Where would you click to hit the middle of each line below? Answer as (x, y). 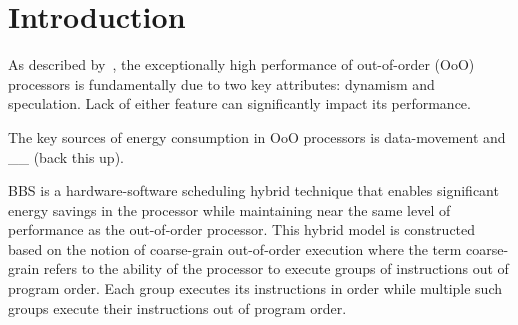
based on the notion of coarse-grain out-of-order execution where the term (235, 248)
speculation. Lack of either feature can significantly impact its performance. (239, 103)
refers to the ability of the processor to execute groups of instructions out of (276, 268)
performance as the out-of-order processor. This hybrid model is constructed (242, 229)
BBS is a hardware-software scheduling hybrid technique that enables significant (253, 190)
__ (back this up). (66, 156)
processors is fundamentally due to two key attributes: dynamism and (221, 83)
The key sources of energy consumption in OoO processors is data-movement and (257, 136)
